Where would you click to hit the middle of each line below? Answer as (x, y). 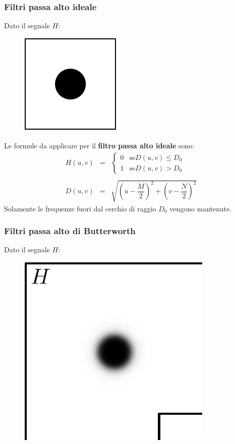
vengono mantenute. (201, 208)
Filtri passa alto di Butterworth (70, 231)
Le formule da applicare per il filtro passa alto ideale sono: (99, 146)
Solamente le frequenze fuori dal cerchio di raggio (80, 208)
